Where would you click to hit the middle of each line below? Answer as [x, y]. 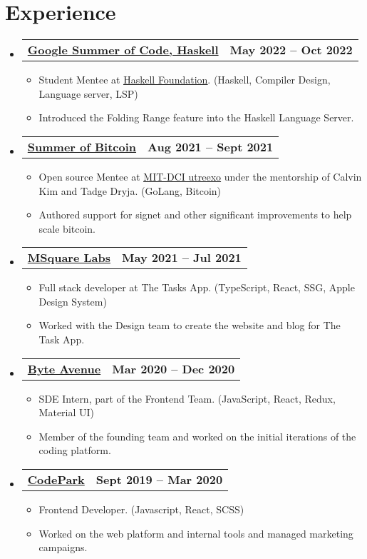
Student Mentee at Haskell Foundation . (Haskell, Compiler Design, [185, 80]
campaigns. [63, 547]
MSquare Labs [69, 258]
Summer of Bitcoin [82, 146]
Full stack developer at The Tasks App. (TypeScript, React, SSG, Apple [197, 287]
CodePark [56, 480]
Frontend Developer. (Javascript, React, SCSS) [141, 509]
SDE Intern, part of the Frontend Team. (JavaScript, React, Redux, [187, 398]
